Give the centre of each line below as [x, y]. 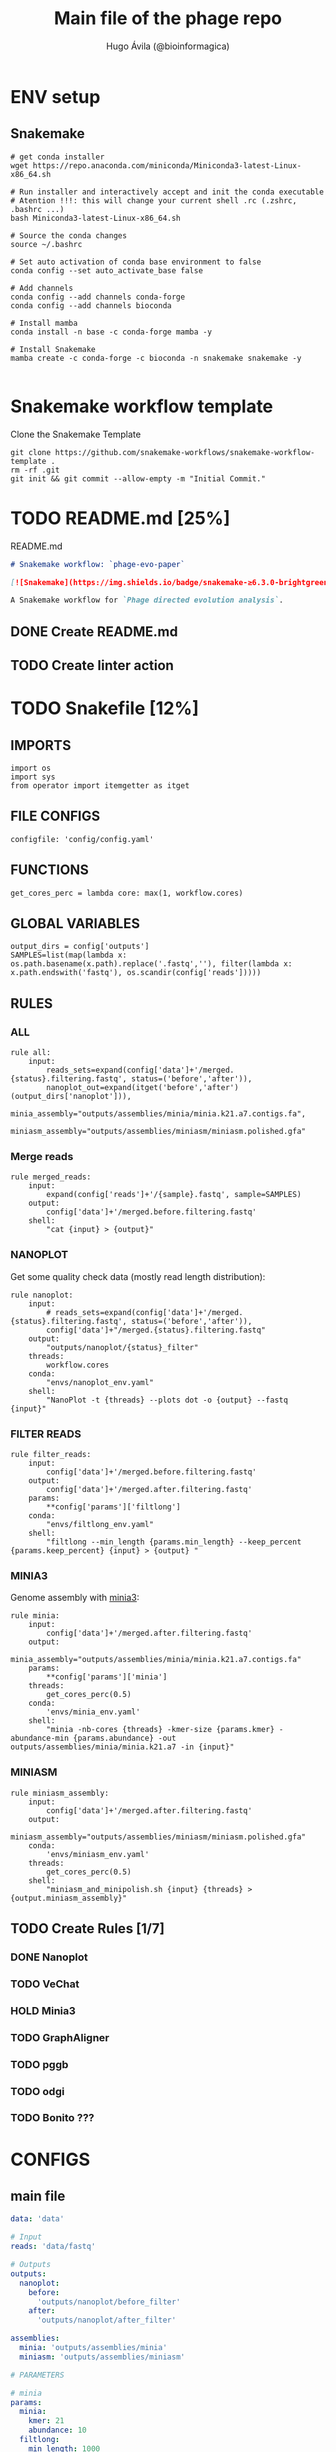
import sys [33, 777]
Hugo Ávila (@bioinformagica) [168, 46]
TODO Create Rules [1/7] [87, 1928]
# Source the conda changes [69, 235]
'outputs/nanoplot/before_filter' [109, 2302]
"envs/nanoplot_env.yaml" [100, 1382]
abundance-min [40, 1738]
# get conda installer [57, 157]
